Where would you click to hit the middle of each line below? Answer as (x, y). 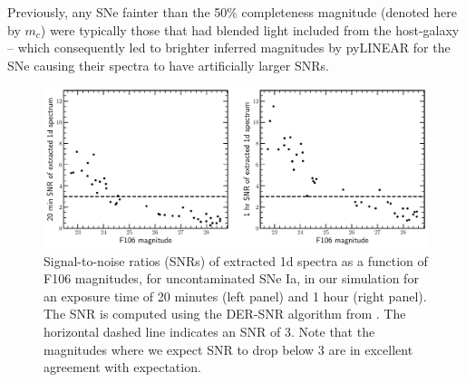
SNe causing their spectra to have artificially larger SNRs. (168, 65)
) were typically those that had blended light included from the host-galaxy (250, 29)
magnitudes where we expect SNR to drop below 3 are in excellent (228, 349)
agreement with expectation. (122, 367)
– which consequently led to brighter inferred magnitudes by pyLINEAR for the (229, 48)
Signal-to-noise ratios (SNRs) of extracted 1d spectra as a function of (236, 260)
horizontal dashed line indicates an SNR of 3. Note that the (209, 331)
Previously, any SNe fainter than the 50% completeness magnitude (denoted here (232, 12)
